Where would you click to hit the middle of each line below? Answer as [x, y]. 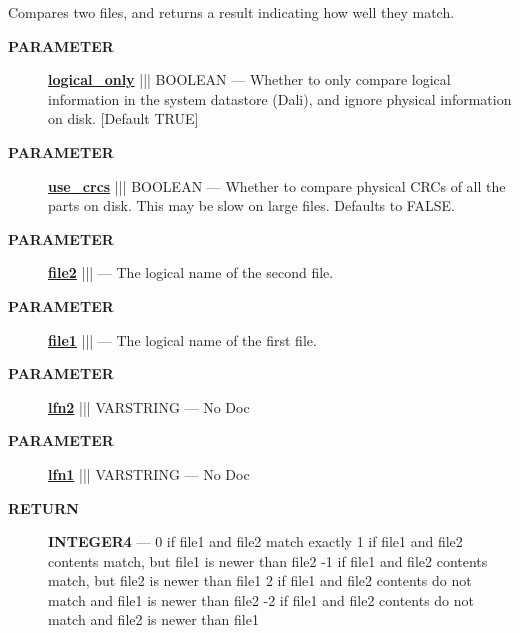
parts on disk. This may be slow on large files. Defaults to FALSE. [251, 205]
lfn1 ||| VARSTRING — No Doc [149, 473]
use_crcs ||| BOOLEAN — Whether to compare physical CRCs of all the [277, 185]
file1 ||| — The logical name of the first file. [182, 339]
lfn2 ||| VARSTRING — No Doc [149, 406]
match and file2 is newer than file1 [153, 619]
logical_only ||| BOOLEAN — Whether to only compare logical [249, 79]
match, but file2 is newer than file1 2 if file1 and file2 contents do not [260, 580]
